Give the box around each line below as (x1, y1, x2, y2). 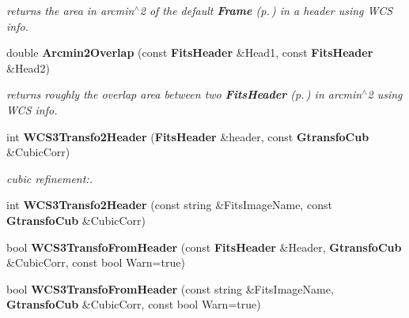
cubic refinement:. (6, 170, 93, 186)
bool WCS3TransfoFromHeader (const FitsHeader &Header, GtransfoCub (6, 238, 402, 255)
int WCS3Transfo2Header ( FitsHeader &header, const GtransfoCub (6, 128, 369, 144)
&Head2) (6, 59, 50, 76)
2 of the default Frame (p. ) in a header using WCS (139, 2, 393, 18)
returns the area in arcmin (6, 2, 134, 18)
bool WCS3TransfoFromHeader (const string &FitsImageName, (6, 280, 334, 297)
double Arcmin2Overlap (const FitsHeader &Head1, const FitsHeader (6, 44, 373, 61)
